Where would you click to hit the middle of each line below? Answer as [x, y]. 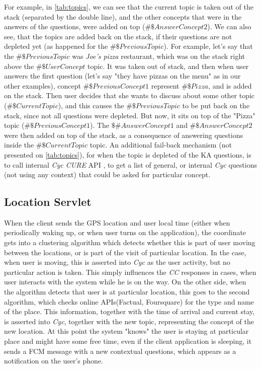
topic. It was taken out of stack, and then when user [168, 66]
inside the [19, 145]
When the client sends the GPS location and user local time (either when [117, 222]
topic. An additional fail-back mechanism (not [161, 145]
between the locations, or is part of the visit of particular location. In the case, [125, 252]
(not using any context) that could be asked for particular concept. [107, 174]
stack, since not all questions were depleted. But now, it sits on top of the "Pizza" [130, 115]
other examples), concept [42, 85]
